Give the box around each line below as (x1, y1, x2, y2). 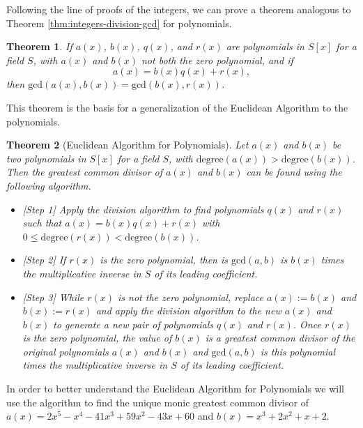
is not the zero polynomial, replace (118, 289, 264, 304)
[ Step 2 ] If (22, 252, 66, 267)
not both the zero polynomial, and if (141, 52, 293, 67)
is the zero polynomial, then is (100, 252, 229, 267)
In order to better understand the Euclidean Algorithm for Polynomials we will (6, 381, 344, 396)
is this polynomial (260, 344, 336, 358)
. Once (293, 316, 321, 331)
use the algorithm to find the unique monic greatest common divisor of (6, 395, 309, 409)
